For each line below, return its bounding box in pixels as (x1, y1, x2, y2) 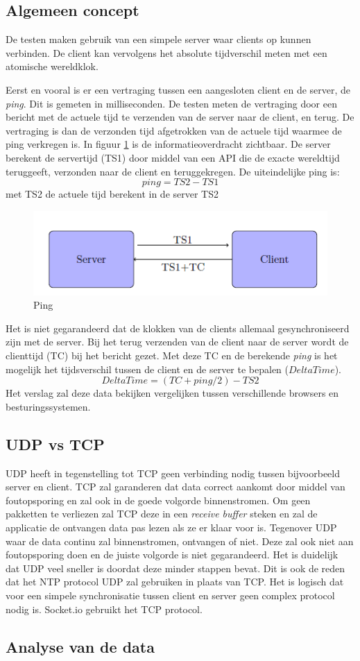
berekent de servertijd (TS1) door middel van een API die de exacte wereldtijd (6, 150, 340, 164)
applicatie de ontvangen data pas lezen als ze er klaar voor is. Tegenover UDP (6, 520, 337, 534)
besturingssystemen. (6, 399, 91, 413)
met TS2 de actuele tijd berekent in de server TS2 (6, 187, 218, 201)
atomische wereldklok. (6, 59, 98, 74)
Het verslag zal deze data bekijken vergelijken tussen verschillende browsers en (6, 386, 339, 400)
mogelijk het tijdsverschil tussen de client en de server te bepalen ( (6, 361, 289, 376)
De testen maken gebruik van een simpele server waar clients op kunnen (6, 32, 311, 46)
